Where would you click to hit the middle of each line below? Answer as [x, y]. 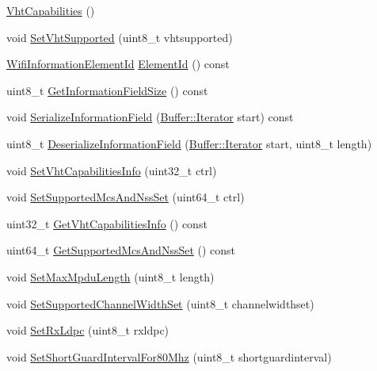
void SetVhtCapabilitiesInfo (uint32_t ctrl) [112, 170]
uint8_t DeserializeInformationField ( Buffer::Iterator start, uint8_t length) [189, 143]
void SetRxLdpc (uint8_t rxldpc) [88, 330]
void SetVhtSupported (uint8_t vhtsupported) [120, 37]
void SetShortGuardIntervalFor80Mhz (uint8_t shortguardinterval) [169, 356]
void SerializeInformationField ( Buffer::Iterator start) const [150, 117]
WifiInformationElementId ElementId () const [118, 64]
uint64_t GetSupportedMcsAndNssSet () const [121, 250]
